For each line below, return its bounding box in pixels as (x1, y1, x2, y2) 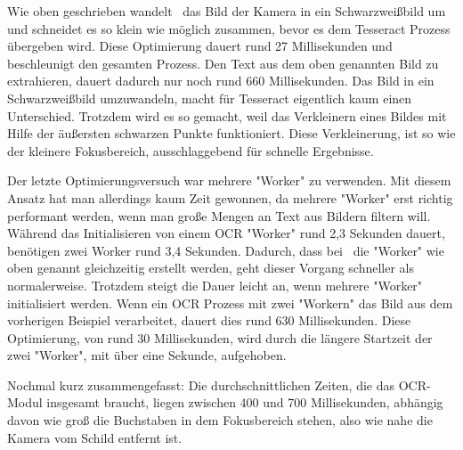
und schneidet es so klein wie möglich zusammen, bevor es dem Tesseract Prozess (7, 19, 451, 37)
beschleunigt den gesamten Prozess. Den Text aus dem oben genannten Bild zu (7, 53, 439, 72)
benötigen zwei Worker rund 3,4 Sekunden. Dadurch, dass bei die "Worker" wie (7, 241, 444, 259)
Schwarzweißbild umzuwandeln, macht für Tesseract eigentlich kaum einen (7, 88, 412, 107)
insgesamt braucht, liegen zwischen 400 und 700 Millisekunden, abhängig (46, 393, 443, 412)
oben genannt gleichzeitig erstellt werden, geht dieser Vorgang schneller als (7, 258, 415, 277)
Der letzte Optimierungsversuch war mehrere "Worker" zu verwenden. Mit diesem (7, 171, 451, 190)
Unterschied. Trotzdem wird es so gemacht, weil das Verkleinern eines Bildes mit (7, 106, 447, 125)
